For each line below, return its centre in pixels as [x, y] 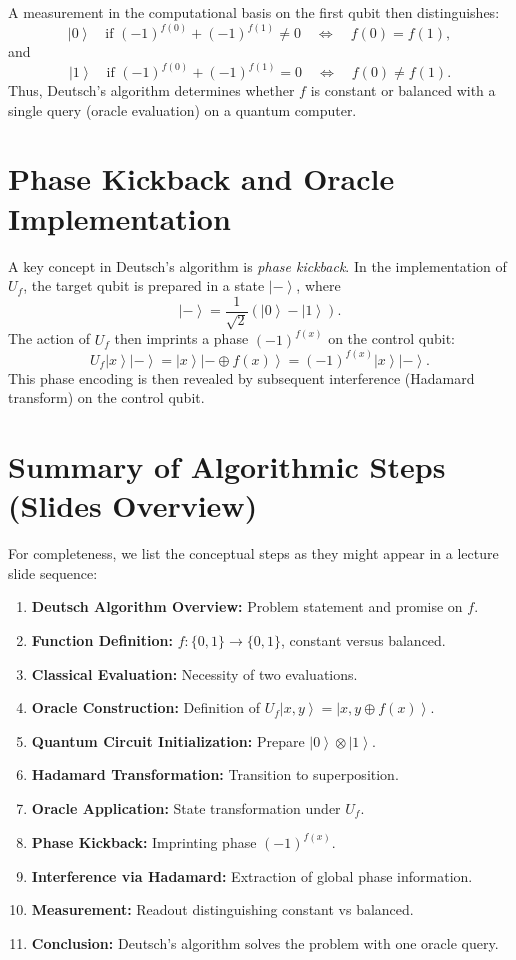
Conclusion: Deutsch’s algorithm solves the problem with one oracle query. [265, 942]
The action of [49, 338]
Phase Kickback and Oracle [201, 178]
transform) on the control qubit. [106, 397]
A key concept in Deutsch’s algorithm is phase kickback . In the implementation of [257, 265]
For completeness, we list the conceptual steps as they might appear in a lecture [253, 553]
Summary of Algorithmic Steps [227, 466]
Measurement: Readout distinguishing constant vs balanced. [222, 909]
